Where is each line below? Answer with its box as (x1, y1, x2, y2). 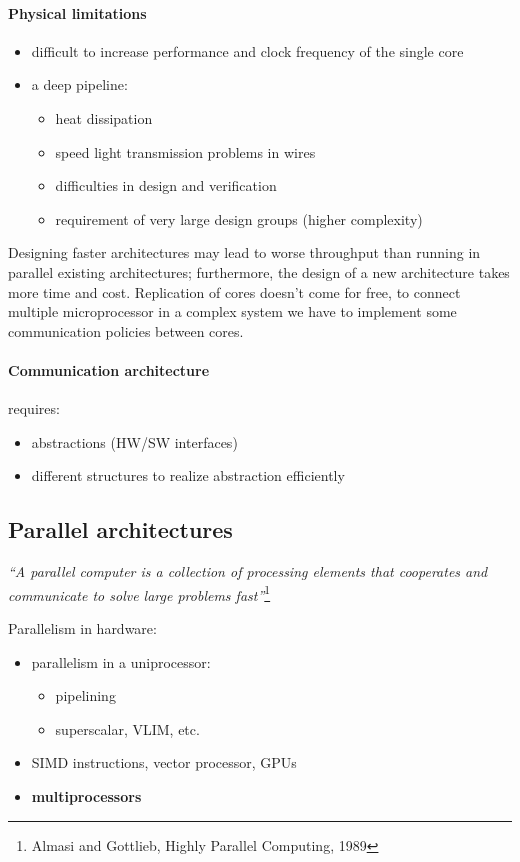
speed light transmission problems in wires (55, 141, 316, 162)
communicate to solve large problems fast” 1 (8, 581, 271, 605)
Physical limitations (8, 2, 147, 23)
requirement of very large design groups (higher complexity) (55, 208, 423, 229)
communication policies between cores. (8, 320, 244, 341)
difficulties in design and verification (55, 175, 277, 196)
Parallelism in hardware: (8, 617, 157, 638)
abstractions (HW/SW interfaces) (31, 431, 238, 452)
